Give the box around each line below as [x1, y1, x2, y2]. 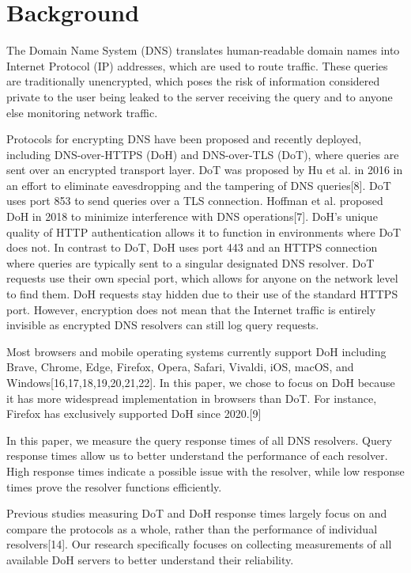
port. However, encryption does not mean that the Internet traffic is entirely [6, 301, 376, 317]
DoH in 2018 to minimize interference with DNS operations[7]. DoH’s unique [6, 208, 378, 225]
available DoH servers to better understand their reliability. [6, 551, 294, 567]
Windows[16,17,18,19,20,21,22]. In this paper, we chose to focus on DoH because [6, 374, 395, 390]
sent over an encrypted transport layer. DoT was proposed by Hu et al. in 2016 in [6, 161, 403, 178]
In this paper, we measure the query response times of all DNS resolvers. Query [6, 431, 392, 448]
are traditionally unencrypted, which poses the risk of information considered [6, 73, 380, 89]
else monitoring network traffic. [6, 104, 158, 120]
